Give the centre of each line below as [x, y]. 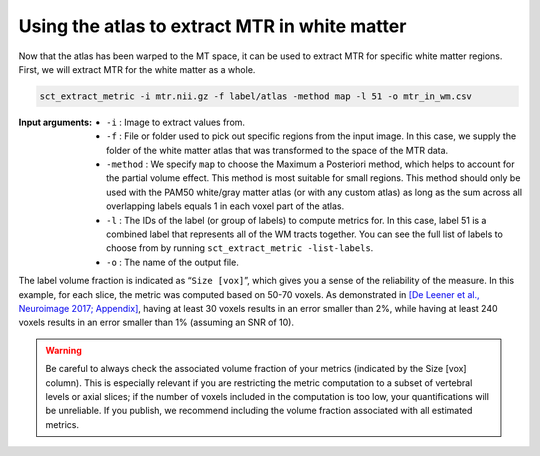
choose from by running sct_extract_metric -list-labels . [240, 248]
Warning [63, 350]
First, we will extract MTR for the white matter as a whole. [137, 69]
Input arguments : [55, 122]
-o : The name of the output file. [172, 262]
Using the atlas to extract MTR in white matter [212, 26]
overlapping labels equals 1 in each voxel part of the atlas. [225, 206]
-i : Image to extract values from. [175, 122]
